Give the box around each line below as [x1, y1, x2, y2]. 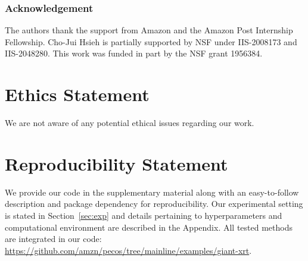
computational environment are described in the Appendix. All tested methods [5, 221, 293, 233]
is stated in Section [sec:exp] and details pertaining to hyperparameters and [5, 209, 282, 222]
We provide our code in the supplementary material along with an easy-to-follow [5, 185, 299, 198]
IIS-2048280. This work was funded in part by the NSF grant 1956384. [5, 47, 263, 59]
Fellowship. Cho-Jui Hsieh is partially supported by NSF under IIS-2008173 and [5, 35, 297, 48]
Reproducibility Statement [5, 151, 228, 175]
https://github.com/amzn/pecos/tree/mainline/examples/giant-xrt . [5, 244, 252, 256]
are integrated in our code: [5, 232, 102, 245]
